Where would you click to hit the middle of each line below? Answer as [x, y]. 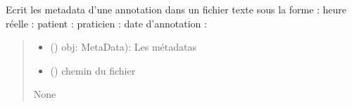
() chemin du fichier [93, 70]
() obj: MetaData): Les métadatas [124, 47]
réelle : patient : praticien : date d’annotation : [106, 23]
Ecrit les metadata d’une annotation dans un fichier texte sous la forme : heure [176, 9]
